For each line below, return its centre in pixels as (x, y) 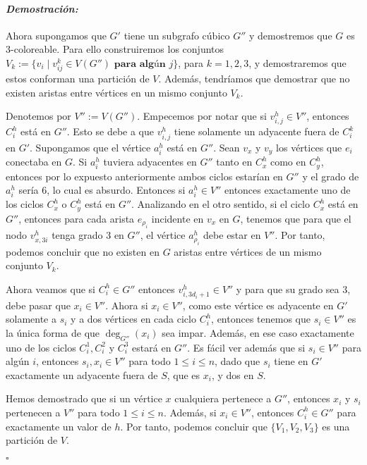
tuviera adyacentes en (150, 162)
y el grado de (331, 176)
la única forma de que (53, 332)
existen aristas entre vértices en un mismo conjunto (116, 92)
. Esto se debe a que (110, 131)
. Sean (227, 147)
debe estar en (232, 235)
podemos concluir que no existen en (83, 251)
